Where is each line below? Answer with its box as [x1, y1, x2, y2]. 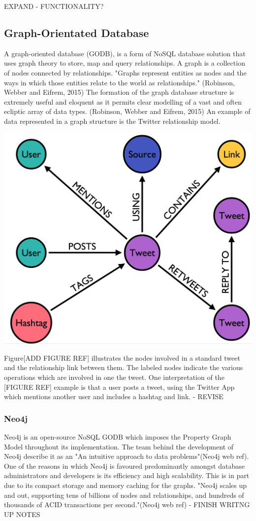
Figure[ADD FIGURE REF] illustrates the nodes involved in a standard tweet [4, 352, 240, 363]
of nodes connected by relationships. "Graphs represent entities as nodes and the [4, 67, 247, 77]
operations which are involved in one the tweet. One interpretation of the [4, 372, 224, 382]
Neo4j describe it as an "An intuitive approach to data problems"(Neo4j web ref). [4, 451, 249, 461]
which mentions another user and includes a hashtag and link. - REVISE [4, 391, 224, 402]
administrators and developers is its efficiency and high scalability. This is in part [4, 470, 250, 481]
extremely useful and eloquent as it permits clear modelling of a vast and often [4, 96, 242, 107]
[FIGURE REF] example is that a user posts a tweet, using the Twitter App [4, 381, 235, 392]
